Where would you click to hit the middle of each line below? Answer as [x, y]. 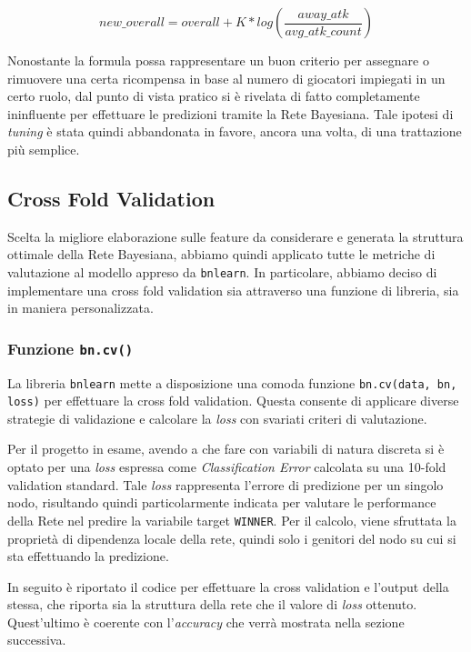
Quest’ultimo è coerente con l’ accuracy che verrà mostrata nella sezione [206, 622]
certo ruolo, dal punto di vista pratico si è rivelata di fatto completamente [214, 96]
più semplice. [44, 149]
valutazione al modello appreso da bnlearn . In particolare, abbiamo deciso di [222, 271]
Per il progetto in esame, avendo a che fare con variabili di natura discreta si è [226, 449]
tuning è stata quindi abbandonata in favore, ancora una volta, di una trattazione [235, 131]
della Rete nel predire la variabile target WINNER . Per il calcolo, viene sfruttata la [232, 520]
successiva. [37, 640]
